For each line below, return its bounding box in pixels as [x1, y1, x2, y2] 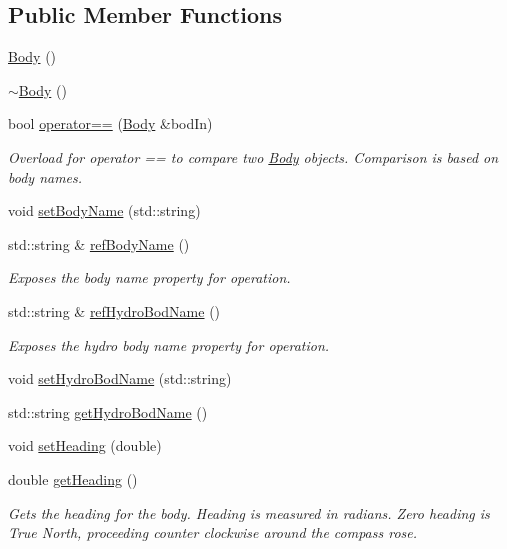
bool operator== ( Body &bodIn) [8, 113, 213, 134]
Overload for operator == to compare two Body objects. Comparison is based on [8, 146, 499, 167]
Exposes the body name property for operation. [8, 267, 291, 288]
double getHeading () [8, 468, 138, 489]
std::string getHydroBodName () [8, 401, 208, 422]
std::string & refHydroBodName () [8, 300, 221, 321]
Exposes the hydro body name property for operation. [8, 334, 330, 355]
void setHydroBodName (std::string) [8, 368, 232, 389]
